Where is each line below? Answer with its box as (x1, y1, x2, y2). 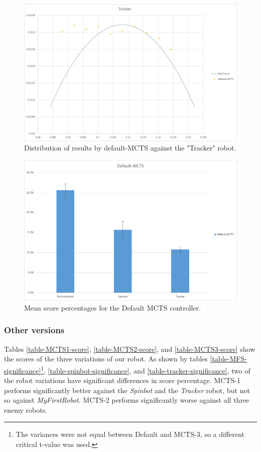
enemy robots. (4, 404, 48, 415)
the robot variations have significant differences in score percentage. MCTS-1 (4, 375, 241, 386)
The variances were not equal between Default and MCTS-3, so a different (16, 429, 244, 439)
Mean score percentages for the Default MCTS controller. (24, 302, 201, 313)
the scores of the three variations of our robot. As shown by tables (4, 353, 208, 364)
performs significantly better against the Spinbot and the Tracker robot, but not (4, 385, 250, 395)
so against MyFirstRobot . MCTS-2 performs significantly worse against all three (4, 395, 249, 405)
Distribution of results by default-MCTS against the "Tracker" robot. (24, 142, 236, 153)
